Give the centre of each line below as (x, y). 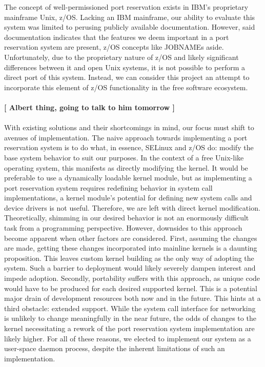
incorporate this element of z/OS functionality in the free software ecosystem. (126, 87)
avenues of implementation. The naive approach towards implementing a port (126, 137)
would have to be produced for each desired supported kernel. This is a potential (131, 288)
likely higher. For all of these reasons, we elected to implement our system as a (128, 338)
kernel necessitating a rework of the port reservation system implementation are (129, 328)
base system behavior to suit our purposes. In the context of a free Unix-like (124, 157)
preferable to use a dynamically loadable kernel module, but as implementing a (128, 178)
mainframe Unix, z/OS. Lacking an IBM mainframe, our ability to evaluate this (130, 17)
